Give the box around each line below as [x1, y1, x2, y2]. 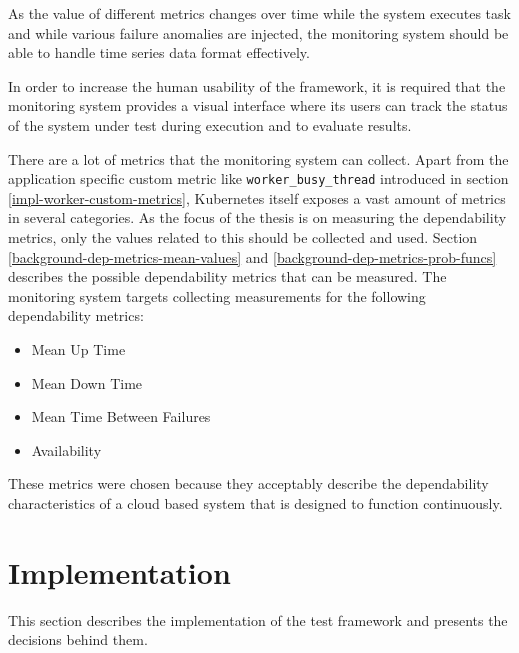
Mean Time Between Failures [31, 406, 211, 427]
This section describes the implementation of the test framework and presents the [8, 609, 508, 630]
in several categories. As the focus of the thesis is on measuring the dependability [8, 207, 507, 228]
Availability [31, 439, 102, 460]
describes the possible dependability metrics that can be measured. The [8, 266, 447, 287]
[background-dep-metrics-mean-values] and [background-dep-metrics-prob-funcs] [8, 246, 497, 267]
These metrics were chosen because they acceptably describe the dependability [8, 473, 489, 494]
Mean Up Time [31, 338, 126, 359]
